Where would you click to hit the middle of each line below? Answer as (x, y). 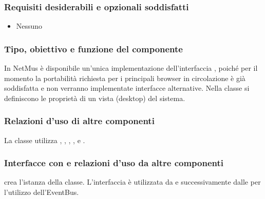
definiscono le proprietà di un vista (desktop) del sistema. (95, 98)
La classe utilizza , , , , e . (45, 140)
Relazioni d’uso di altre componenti (79, 121)
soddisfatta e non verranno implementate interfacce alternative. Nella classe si (127, 88)
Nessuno (29, 26)
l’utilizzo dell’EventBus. (42, 192)
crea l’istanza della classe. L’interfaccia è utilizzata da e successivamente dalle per (132, 182)
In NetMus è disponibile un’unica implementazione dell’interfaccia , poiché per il (131, 68)
